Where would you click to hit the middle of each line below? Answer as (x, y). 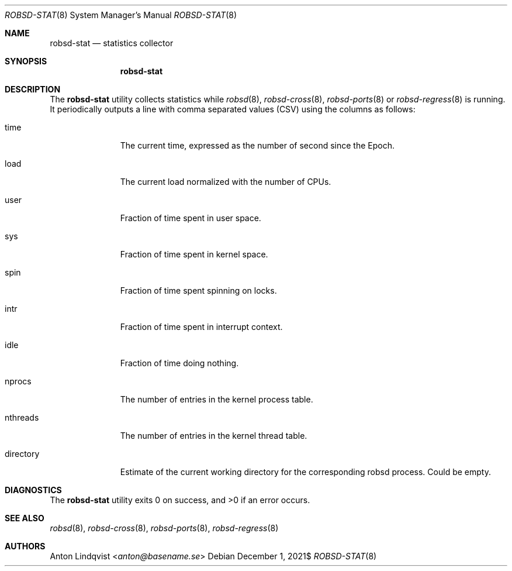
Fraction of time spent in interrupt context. (201, 327)
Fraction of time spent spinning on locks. (198, 290)
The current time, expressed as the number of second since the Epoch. (257, 145)
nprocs (18, 381)
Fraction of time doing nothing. (179, 363)
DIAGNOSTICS (33, 490)
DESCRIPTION (33, 89)
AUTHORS (25, 546)
